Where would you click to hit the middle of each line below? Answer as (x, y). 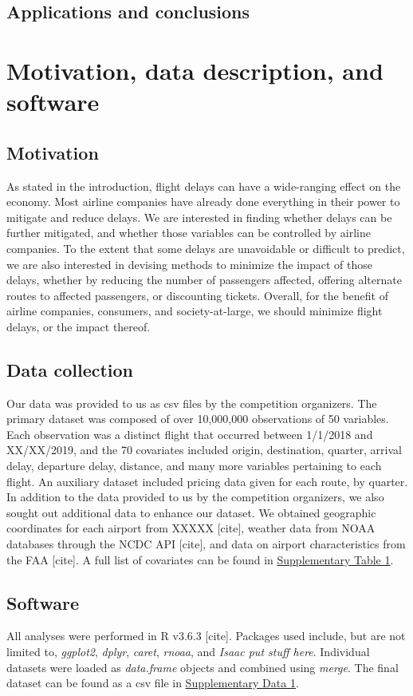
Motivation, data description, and (195, 70)
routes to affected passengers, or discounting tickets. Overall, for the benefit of (197, 295)
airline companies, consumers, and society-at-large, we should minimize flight (195, 311)
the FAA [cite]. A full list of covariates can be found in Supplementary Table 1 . (200, 559)
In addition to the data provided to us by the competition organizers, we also (195, 497)
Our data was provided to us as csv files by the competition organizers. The (192, 403)
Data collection (70, 369)
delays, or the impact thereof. (79, 326)
